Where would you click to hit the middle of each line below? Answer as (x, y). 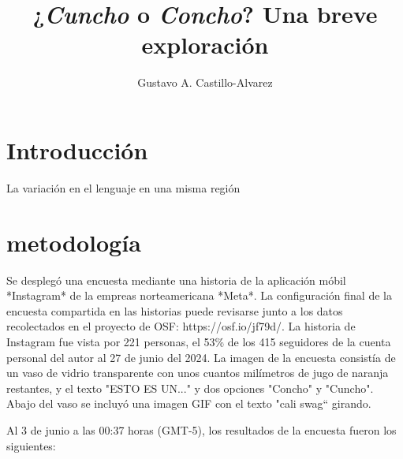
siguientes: (31, 445)
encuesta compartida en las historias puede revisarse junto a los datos (175, 310)
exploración (205, 45)
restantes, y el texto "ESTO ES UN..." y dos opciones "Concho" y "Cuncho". (190, 388)
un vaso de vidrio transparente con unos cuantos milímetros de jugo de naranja (198, 373)
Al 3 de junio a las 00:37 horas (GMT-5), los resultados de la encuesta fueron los (201, 429)
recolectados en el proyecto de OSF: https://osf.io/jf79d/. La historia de (181, 326)
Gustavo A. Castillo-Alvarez (205, 82)
